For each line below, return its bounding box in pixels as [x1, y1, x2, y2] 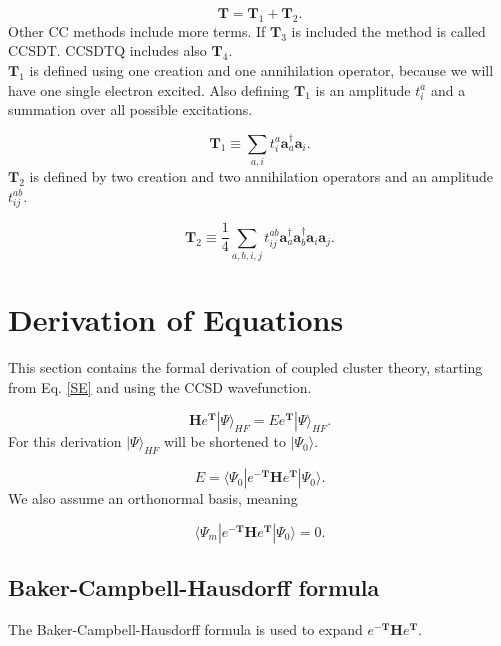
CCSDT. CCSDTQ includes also [8, 40, 207, 61]
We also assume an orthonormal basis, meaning [8, 488, 298, 509]
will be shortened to [164, 431, 286, 452]
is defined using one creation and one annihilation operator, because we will [29, 59, 494, 80]
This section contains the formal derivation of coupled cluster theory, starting [8, 357, 483, 378]
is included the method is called [291, 20, 486, 41]
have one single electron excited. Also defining [8, 79, 290, 100]
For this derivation [8, 431, 122, 452]
